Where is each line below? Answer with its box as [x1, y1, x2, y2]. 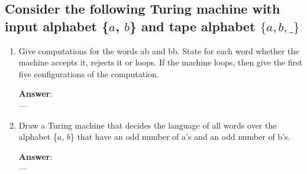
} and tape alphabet [129, 17, 256, 35]
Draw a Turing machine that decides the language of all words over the [18, 119, 277, 131]
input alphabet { [5, 17, 109, 35]
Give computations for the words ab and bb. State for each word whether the [18, 44, 299, 57]
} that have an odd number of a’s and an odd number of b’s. [70, 130, 290, 143]
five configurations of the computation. [18, 67, 159, 80]
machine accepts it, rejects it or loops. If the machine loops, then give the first [18, 56, 302, 68]
